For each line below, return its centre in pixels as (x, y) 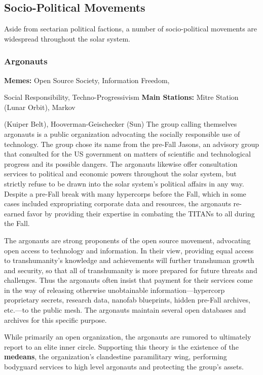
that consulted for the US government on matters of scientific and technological (127, 154)
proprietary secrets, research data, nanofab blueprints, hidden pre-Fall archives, (127, 300)
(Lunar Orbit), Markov (40, 107)
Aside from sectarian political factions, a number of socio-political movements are (131, 29)
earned (14, 213)
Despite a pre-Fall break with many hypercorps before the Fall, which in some (125, 193)
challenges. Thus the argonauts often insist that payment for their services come (128, 280)
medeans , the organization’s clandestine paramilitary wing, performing (116, 357)
